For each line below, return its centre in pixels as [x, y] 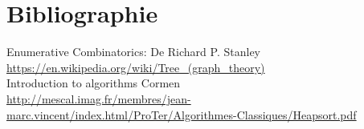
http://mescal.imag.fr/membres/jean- [99, 98]
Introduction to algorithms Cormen [94, 83]
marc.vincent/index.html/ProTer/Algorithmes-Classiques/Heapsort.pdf [182, 114]
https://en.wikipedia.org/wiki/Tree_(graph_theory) [136, 67]
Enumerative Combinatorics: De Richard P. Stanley [133, 52]
